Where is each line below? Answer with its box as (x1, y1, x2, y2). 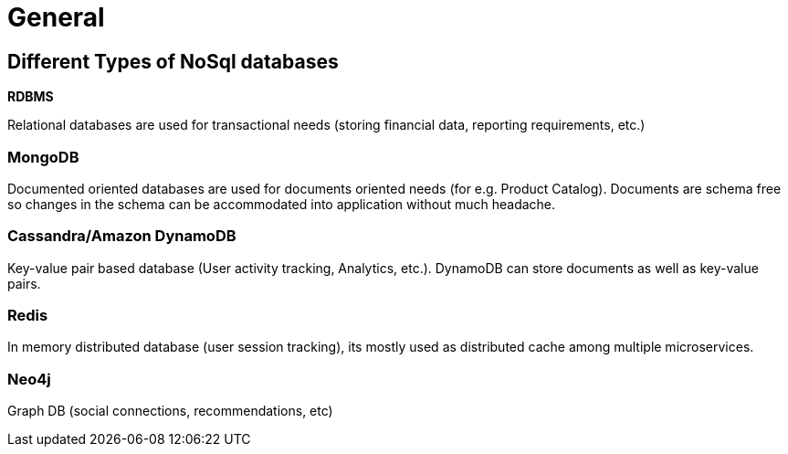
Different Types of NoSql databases (7, 49, 339, 73)
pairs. (7, 275, 41, 291)
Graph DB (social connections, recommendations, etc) (7, 403, 333, 419)
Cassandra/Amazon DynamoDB (7, 227, 236, 246)
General (7, 2, 105, 33)
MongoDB (7, 147, 79, 166)
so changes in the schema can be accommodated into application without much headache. (7, 195, 556, 212)
